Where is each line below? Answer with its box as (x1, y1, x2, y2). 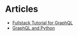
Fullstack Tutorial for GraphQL (12, 20, 73, 26)
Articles (5, 3, 38, 15)
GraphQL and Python (12, 25, 55, 31)
